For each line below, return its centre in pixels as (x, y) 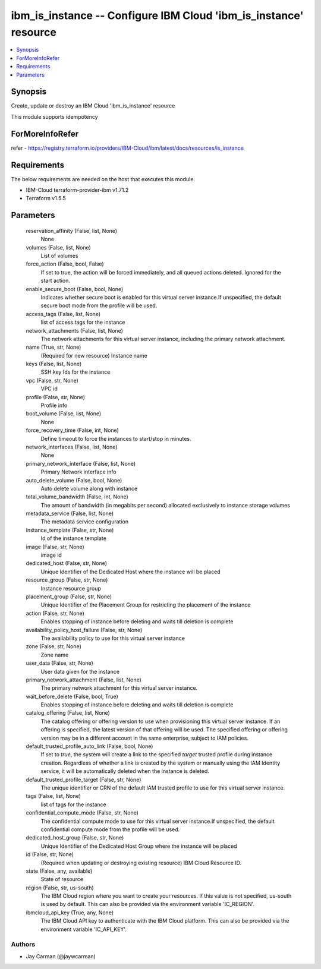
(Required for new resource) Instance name (94, 355)
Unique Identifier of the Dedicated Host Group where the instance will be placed (139, 846)
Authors (23, 945)
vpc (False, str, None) (52, 380)
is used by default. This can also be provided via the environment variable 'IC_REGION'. (148, 904)
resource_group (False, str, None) (67, 580)
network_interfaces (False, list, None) (72, 447)
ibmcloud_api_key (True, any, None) (70, 913)
